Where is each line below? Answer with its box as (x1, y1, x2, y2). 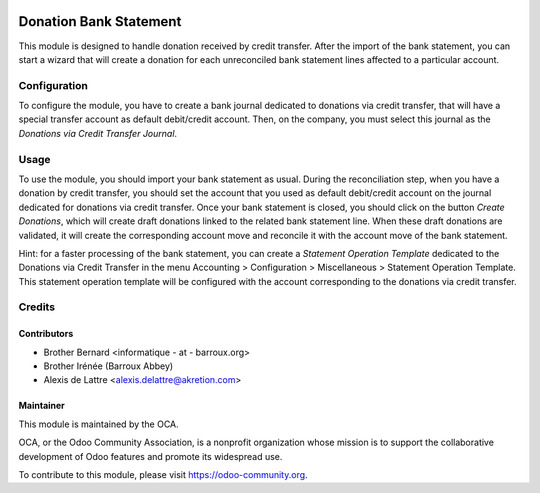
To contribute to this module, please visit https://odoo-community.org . (18, 469, 309, 480)
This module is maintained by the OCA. (18, 418, 179, 430)
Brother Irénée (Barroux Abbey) (43, 360, 174, 372)
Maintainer (18, 400, 65, 412)
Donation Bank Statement (18, 13, 182, 30)
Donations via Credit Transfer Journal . (18, 127, 178, 139)
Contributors (18, 328, 74, 340)
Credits (18, 300, 55, 314)
